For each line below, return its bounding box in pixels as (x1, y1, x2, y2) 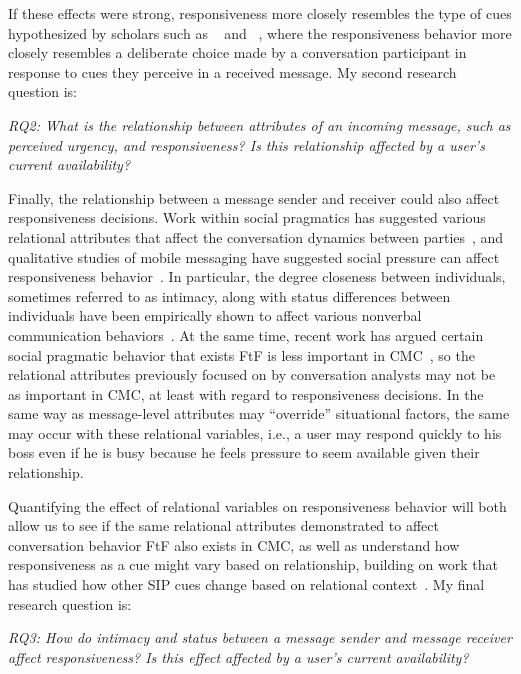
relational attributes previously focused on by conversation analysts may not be (8, 364, 496, 385)
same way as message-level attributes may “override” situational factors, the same (8, 403, 510, 424)
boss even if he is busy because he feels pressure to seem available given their (8, 442, 480, 463)
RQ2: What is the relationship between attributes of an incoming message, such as (8, 114, 511, 135)
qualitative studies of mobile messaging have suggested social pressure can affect (8, 246, 500, 267)
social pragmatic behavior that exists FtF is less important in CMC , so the (8, 344, 475, 365)
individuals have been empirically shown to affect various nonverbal (8, 305, 422, 326)
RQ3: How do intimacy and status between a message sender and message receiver (8, 627, 512, 648)
